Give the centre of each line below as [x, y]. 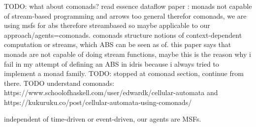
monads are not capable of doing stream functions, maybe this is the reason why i [128, 54]
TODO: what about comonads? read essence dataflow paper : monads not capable [128, 6]
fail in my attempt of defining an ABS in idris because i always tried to [112, 63]
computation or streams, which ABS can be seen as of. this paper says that [118, 44]
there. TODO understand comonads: [59, 83]
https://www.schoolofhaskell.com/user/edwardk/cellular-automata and [111, 92]
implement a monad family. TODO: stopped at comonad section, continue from [124, 73]
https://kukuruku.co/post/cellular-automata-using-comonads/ [98, 102]
